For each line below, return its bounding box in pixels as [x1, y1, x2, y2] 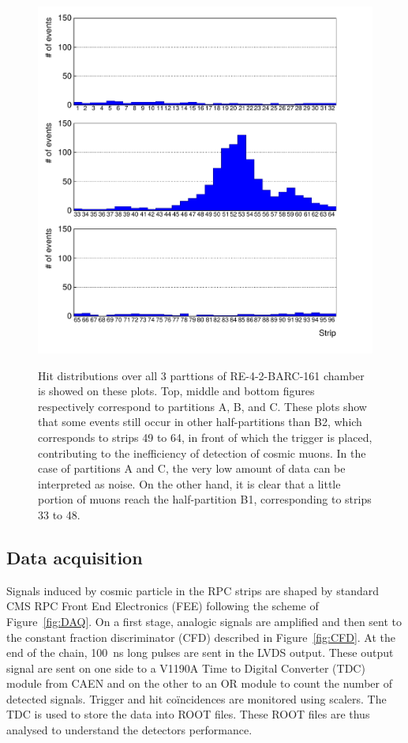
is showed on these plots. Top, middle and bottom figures [38, 383, 315, 399]
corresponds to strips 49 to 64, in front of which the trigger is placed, [38, 428, 372, 445]
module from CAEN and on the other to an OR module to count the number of [6, 675, 392, 692]
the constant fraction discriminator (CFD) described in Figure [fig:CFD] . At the [6, 628, 395, 645]
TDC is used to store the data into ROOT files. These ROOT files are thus [6, 706, 370, 722]
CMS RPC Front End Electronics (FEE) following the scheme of [6, 598, 319, 614]
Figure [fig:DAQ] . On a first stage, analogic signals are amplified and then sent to [6, 613, 402, 629]
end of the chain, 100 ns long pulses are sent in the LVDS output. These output [6, 644, 394, 661]
